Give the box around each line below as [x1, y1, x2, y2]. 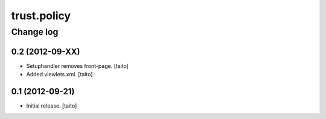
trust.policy [11, 9, 71, 22]
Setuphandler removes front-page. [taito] [26, 62, 129, 69]
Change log [11, 26, 59, 37]
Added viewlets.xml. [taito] [26, 71, 93, 78]
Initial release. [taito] [26, 102, 77, 109]
